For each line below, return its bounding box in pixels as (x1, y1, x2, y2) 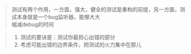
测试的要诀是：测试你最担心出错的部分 (20, 34, 115, 41)
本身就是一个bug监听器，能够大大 (16, 13, 100, 20)
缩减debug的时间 (11, 21, 54, 28)
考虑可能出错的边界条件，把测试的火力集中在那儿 (20, 41, 142, 48)
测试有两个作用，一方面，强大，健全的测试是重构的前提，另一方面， (11, 6, 180, 13)
